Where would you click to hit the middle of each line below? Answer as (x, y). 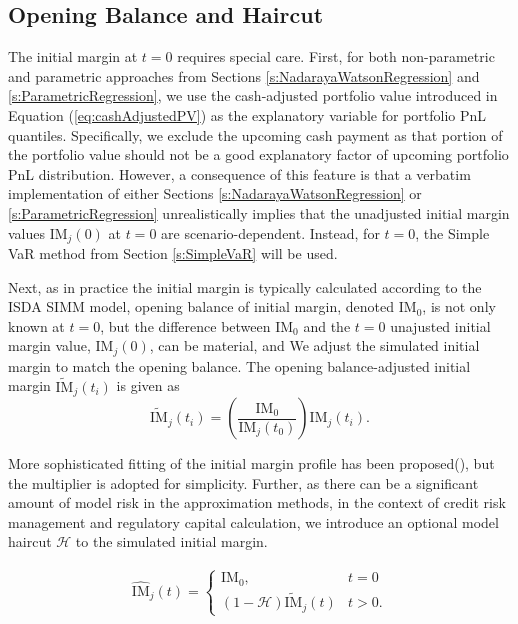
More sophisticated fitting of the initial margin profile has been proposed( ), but (251, 463)
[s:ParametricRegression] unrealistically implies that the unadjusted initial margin (259, 212)
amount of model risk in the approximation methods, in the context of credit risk (257, 502)
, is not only (459, 306)
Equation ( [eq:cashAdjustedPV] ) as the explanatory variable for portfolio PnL (247, 114)
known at (36, 325)
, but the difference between (185, 325)
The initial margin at (73, 56)
